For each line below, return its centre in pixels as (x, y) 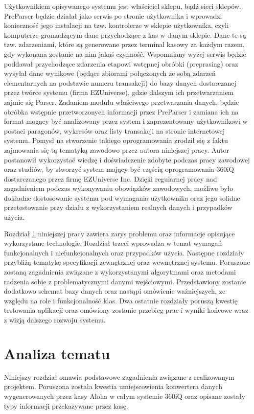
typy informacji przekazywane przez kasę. (66, 405)
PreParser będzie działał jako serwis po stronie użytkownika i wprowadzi (113, 15)
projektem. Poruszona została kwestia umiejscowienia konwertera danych (113, 386)
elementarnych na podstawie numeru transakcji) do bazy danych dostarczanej (120, 82)
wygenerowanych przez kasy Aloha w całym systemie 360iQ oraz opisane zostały (125, 396)
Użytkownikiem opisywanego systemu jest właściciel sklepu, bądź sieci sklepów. (123, 6)
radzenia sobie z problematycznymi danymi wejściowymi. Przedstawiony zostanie (125, 281)
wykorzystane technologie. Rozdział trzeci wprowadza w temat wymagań (113, 243)
